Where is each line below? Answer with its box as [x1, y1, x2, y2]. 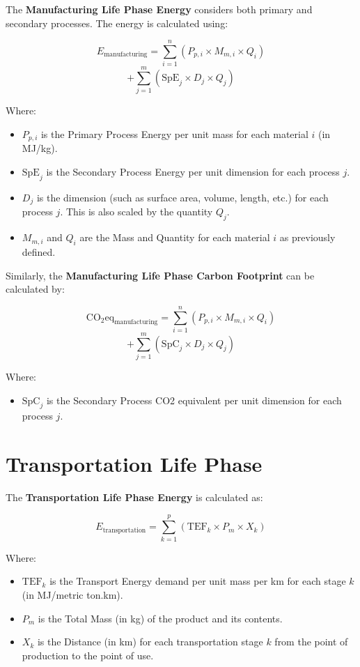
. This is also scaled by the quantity [60, 204, 213, 219]
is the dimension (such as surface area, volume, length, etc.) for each [36, 190, 329, 204]
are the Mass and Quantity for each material [79, 230, 270, 245]
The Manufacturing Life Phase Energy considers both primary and [6, 2, 313, 16]
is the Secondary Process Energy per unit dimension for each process [46, 164, 340, 179]
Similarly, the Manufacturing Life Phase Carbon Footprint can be [6, 268, 315, 282]
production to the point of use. [22, 647, 154, 662]
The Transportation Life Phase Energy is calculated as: [6, 490, 263, 505]
